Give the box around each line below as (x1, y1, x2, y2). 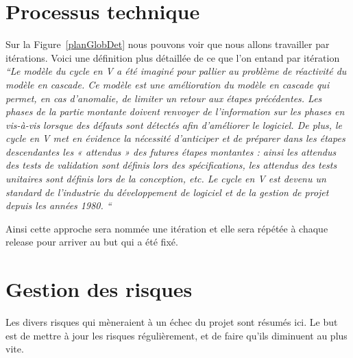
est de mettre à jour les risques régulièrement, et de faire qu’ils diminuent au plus (5, 328, 348, 342)
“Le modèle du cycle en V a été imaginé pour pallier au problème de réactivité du (5, 64, 347, 78)
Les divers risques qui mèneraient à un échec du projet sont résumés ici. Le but (5, 315, 338, 329)
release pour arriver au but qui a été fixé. (5, 235, 178, 249)
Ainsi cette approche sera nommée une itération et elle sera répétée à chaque (5, 221, 328, 235)
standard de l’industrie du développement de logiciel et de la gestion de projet (5, 184, 329, 199)
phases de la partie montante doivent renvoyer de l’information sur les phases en (5, 104, 345, 119)
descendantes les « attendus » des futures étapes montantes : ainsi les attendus (5, 144, 337, 158)
